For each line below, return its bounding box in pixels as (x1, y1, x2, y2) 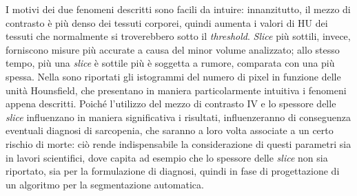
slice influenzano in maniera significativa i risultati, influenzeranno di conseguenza (6, 109, 351, 124)
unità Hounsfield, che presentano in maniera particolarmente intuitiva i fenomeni (6, 83, 347, 97)
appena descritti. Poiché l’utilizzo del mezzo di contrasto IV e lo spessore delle (6, 96, 336, 111)
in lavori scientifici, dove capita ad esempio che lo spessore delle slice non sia (6, 150, 328, 164)
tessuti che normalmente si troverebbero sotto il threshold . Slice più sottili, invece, (6, 29, 351, 43)
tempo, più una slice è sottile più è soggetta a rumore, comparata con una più (6, 56, 335, 70)
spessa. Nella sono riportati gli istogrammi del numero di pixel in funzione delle (6, 69, 341, 83)
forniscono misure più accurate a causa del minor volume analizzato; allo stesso (6, 42, 340, 56)
